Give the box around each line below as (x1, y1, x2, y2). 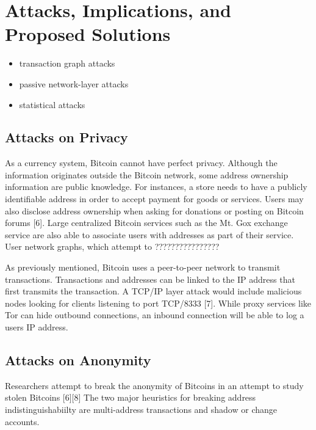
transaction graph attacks (19, 57, 115, 70)
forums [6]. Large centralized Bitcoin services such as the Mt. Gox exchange (5, 216, 288, 229)
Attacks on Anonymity (5, 351, 151, 369)
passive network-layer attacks (19, 77, 129, 90)
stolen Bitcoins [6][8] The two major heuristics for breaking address (5, 391, 256, 404)
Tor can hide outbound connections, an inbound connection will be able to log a (5, 308, 304, 321)
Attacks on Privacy (5, 128, 128, 147)
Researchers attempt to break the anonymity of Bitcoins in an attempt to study (5, 379, 304, 392)
